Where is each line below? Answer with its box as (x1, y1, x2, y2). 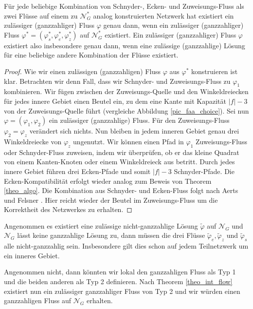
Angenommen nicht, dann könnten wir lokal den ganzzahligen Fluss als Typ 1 (4, 267, 236, 277)
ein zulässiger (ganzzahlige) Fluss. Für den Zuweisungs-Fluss (49, 115, 230, 125)
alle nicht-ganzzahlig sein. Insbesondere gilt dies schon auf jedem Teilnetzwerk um (4, 241, 249, 251)
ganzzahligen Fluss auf (4, 295, 72, 306)
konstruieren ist (191, 66, 238, 76)
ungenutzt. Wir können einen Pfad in (73, 136, 184, 146)
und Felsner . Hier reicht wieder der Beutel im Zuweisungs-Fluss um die (4, 194, 218, 205)
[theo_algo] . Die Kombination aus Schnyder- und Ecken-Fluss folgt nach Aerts (4, 185, 238, 195)
